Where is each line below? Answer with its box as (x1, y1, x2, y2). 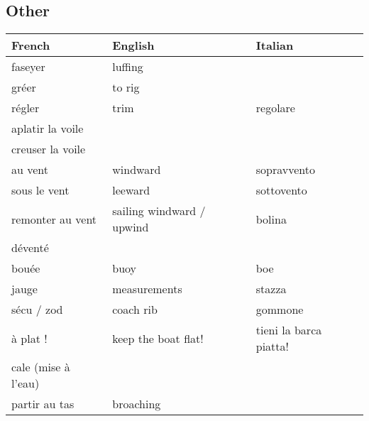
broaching (112, 395, 161, 412)
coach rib (112, 301, 158, 318)
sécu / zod (11, 301, 63, 318)
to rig (112, 79, 140, 96)
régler (11, 99, 40, 116)
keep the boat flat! (112, 329, 204, 346)
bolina (255, 210, 287, 227)
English (112, 37, 155, 54)
